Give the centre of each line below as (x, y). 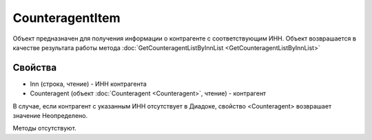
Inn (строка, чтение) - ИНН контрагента (89, 84)
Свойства (35, 68)
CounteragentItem (66, 18)
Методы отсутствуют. (45, 128)
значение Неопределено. (50, 116)
